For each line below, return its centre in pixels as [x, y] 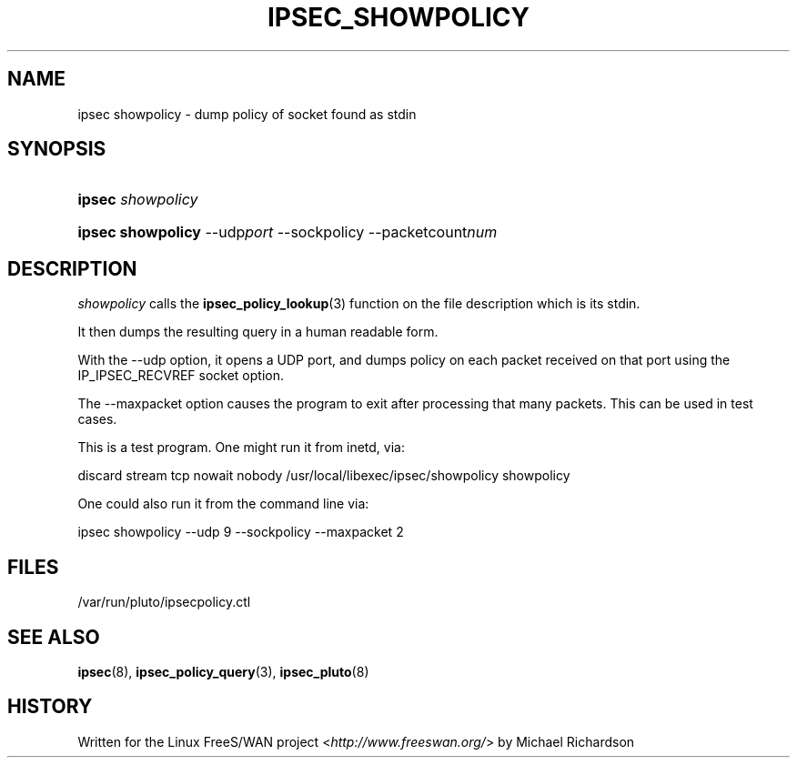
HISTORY [50, 707]
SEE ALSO [54, 637]
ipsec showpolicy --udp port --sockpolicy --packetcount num [288, 232]
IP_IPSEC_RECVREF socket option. [181, 376]
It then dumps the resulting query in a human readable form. [258, 332]
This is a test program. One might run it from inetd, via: [241, 448]
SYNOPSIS [57, 149]
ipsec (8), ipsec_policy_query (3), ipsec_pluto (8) [223, 671]
